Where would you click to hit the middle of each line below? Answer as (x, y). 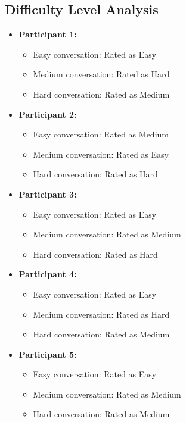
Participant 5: (48, 354)
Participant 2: (48, 114)
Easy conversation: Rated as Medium (101, 134)
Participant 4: (48, 274)
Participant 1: (48, 34)
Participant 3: (48, 194)
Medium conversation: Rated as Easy (101, 154)
